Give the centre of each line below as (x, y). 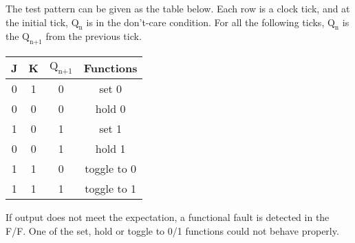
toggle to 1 (110, 189)
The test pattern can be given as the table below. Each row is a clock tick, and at (178, 8)
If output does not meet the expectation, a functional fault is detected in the (168, 217)
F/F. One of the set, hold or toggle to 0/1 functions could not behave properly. (172, 230)
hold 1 (110, 149)
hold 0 (110, 109)
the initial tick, (37, 22)
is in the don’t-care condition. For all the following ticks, (205, 22)
